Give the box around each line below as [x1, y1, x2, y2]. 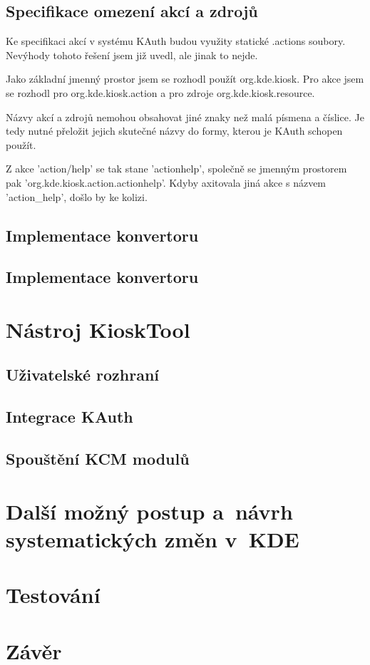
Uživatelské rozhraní [6, 364, 160, 386]
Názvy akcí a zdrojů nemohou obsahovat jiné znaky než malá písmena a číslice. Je [6, 109, 364, 124]
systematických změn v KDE [6, 524, 299, 553]
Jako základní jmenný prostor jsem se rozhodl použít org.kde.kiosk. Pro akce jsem [6, 71, 364, 86]
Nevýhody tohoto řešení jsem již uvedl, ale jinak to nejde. [6, 47, 258, 62]
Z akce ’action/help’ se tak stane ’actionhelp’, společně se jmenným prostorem [6, 161, 347, 176]
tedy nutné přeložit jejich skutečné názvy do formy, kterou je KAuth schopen [6, 123, 343, 138]
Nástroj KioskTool [6, 314, 190, 344]
